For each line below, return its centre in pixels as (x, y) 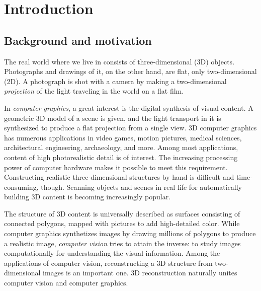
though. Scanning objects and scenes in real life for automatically (141, 187)
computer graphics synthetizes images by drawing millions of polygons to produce (130, 233)
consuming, (21, 187)
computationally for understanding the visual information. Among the (112, 253)
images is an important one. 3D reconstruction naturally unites (140, 273)
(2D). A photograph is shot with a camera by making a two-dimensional (115, 81)
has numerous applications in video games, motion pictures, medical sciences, (123, 137)
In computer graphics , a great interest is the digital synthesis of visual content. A (129, 107)
